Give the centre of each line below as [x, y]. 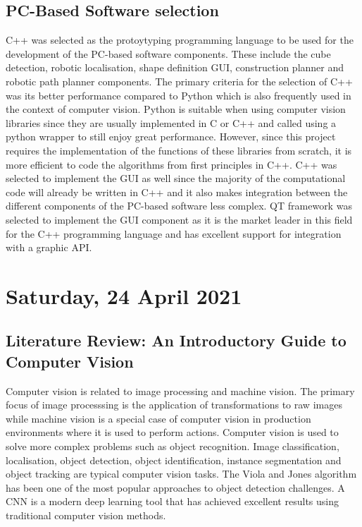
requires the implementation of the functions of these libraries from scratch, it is [179, 150]
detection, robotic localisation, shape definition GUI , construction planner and [175, 67]
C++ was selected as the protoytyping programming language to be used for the [180, 40]
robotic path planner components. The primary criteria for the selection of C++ [179, 81]
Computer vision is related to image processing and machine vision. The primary [180, 390]
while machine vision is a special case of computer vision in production [158, 418]
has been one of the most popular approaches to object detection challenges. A [175, 487]
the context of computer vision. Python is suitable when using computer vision [176, 109]
